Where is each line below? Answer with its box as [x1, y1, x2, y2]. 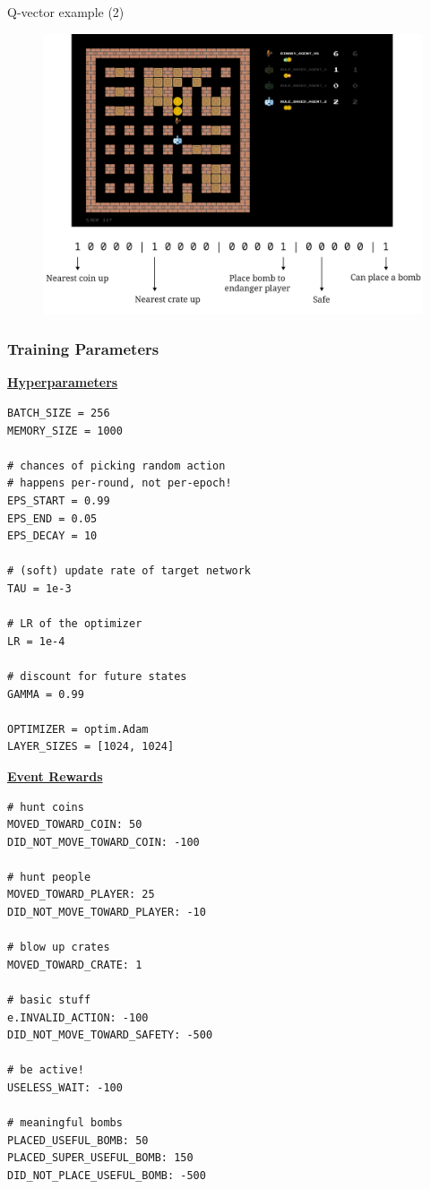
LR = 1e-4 [7, 634, 65, 648]
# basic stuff [7, 994, 91, 1007]
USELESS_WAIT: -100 [7, 1081, 123, 1094]
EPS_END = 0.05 [7, 512, 98, 525]
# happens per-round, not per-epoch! [7, 477, 232, 490]
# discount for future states [7, 669, 187, 683]
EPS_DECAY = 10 [7, 530, 98, 543]
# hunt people [7, 870, 91, 883]
